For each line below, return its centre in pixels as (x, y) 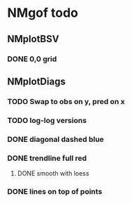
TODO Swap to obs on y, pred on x (66, 101)
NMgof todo (43, 13)
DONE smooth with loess (53, 173)
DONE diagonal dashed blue (56, 139)
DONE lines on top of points (55, 191)
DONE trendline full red (47, 158)
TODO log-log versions (47, 120)
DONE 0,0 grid (32, 59)
